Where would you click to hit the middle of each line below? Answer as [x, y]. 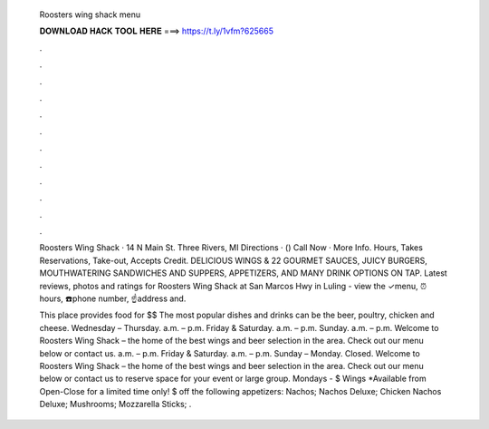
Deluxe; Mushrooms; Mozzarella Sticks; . [115, 405]
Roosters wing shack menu [90, 15]
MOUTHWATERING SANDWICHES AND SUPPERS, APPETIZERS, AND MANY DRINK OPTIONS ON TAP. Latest [243, 273]
